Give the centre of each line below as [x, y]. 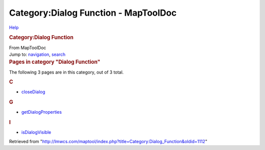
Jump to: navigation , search [37, 54]
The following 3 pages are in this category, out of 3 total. [66, 72]
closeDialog [33, 92]
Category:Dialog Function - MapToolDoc [93, 13]
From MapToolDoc [28, 48]
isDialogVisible [36, 132]
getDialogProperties [42, 112]
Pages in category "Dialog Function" [55, 62]
